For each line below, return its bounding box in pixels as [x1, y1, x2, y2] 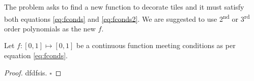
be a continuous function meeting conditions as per [76, 40, 236, 51]
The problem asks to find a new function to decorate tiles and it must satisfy [4, 2, 244, 12]
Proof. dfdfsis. [4, 67, 47, 77]
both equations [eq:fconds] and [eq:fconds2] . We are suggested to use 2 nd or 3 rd [4, 12, 250, 24]
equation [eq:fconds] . [4, 50, 68, 61]
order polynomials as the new [4, 23, 96, 33]
